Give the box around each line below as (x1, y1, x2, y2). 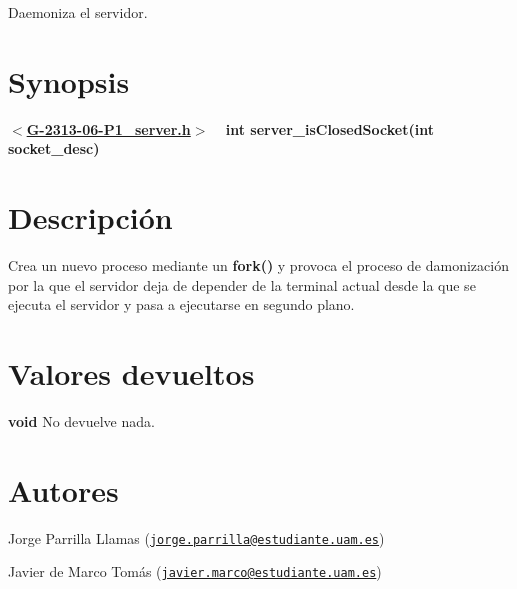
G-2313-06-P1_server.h (26, 118, 191, 139)
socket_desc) (8, 138, 100, 159)
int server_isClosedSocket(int (225, 118, 434, 139)
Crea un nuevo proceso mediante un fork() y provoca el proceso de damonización (8, 255, 509, 276)
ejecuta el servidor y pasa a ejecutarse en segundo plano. (8, 294, 355, 315)
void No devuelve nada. (8, 410, 155, 431)
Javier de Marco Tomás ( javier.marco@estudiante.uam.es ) (8, 561, 382, 582)
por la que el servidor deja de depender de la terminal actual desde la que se (8, 274, 476, 295)
